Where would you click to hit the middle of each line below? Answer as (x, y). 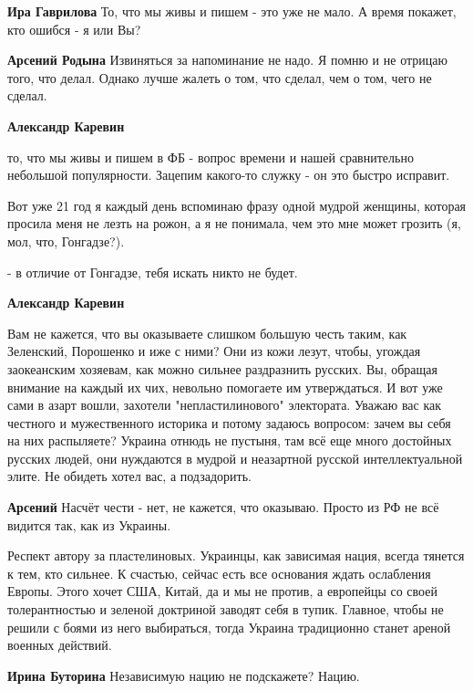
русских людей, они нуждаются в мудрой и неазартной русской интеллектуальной (235, 458)
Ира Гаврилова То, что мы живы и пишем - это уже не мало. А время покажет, (232, 11)
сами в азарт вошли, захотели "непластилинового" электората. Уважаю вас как (225, 405)
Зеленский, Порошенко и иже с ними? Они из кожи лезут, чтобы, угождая (214, 351)
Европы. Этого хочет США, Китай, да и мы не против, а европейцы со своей (222, 591)
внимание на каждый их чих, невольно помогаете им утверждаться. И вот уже (225, 387)
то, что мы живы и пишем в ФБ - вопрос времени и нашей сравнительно (211, 157)
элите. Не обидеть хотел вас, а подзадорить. (129, 476)
